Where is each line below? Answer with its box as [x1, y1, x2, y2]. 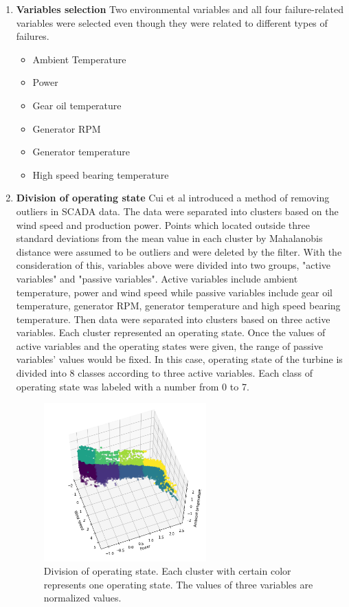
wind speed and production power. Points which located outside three [16, 217, 310, 232]
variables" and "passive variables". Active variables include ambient [16, 271, 298, 285]
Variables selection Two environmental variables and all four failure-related [16, 2, 344, 16]
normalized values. [43, 591, 122, 605]
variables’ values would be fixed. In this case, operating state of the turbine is [16, 352, 343, 366]
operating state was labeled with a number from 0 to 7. [16, 379, 249, 393]
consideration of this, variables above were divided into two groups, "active [16, 258, 330, 272]
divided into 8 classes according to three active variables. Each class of [16, 366, 313, 380]
